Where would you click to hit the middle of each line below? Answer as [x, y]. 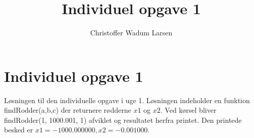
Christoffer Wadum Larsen [131, 33]
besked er [19, 130]
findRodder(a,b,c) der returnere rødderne [68, 110]
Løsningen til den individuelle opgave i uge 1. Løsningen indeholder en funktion [127, 100]
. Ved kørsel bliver [188, 110]
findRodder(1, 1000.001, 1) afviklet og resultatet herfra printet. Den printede [123, 120]
